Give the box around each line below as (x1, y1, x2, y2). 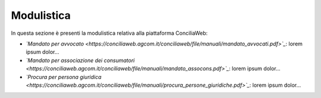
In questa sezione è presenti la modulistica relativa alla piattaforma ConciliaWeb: (11, 30, 208, 37)
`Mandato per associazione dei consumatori (26, 57, 135, 64)
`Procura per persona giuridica (26, 73, 102, 80)
